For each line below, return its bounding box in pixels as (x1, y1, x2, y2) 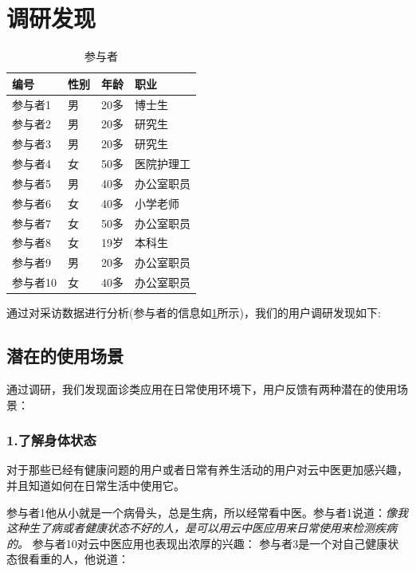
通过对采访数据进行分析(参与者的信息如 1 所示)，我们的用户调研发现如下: (6, 304, 381, 321)
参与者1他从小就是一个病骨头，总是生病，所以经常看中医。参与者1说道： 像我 (6, 503, 408, 520)
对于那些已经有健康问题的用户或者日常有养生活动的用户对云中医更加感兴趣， (6, 461, 408, 478)
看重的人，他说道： (28, 550, 129, 567)
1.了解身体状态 (6, 430, 96, 450)
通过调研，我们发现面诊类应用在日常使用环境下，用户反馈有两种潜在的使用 (6, 381, 397, 398)
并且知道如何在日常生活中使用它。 (6, 477, 185, 494)
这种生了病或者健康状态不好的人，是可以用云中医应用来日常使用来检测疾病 (6, 519, 397, 536)
